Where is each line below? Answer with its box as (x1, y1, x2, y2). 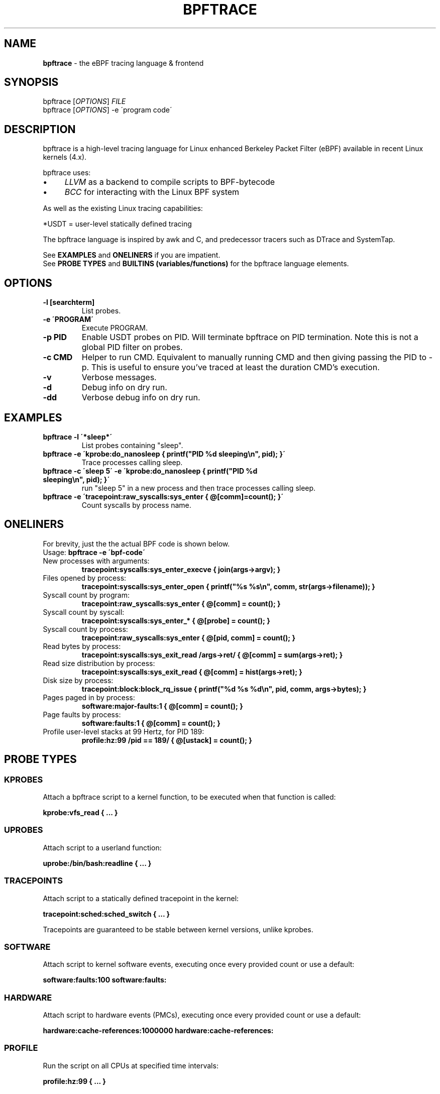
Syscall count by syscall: (43, 607, 125, 616)
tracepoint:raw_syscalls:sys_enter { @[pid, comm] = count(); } (81, 633, 295, 642)
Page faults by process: (43, 710, 121, 719)
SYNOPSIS (4, 76, 59, 89)
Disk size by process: (43, 676, 114, 685)
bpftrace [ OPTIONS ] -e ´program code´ (43, 105, 172, 115)
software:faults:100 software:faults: (43, 975, 167, 984)
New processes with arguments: (43, 556, 150, 565)
